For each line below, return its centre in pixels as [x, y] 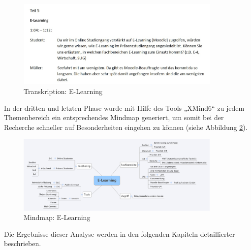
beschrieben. [23, 243]
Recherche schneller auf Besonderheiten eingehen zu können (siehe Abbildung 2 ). [126, 127]
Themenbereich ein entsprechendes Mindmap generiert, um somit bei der [114, 117]
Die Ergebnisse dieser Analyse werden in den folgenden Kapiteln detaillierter [120, 234]
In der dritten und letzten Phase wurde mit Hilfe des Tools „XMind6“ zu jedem [124, 108]
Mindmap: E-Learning [57, 217]
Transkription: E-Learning [63, 91]
